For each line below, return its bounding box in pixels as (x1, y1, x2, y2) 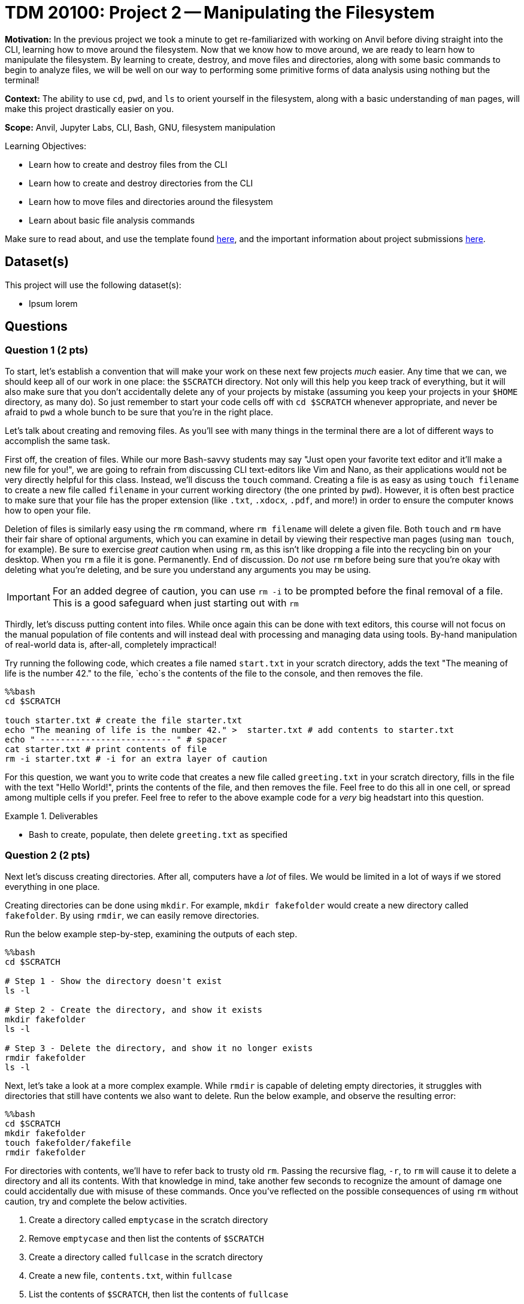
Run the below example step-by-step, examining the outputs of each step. (5, 928, 298, 939)
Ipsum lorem (29, 298, 78, 309)
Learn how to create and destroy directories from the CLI (29, 177, 253, 188)
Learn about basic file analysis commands (29, 215, 195, 225)
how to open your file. (5, 505, 91, 515)
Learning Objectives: (5, 140, 87, 151)
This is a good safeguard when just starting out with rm (52, 596, 299, 609)
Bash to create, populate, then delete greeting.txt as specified (29, 829, 287, 840)
